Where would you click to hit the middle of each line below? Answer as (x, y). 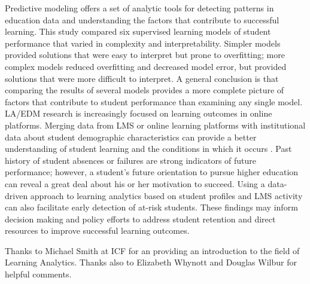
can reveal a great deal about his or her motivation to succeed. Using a (135, 183)
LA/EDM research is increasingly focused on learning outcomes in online (139, 113)
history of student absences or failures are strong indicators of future (131, 160)
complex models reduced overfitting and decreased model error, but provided (146, 66)
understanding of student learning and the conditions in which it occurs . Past (148, 149)
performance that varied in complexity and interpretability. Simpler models (143, 43)
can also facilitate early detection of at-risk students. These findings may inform (151, 207)
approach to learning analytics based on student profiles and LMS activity (166, 195)
